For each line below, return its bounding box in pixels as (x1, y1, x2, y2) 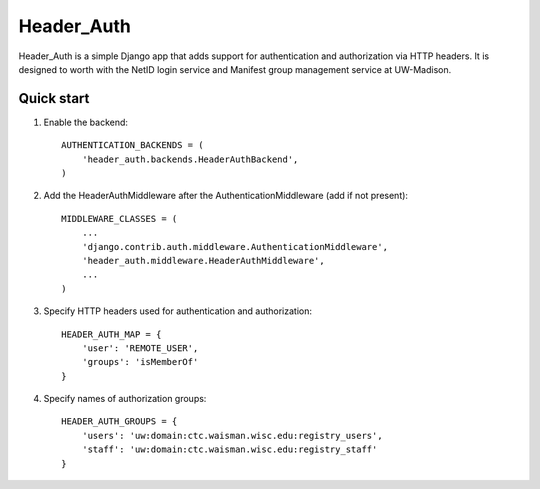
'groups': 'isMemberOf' (81, 356, 199, 368)
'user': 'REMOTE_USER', (81, 342, 199, 354)
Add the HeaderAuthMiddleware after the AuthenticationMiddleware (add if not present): (43, 190, 409, 202)
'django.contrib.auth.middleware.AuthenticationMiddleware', (81, 241, 389, 252)
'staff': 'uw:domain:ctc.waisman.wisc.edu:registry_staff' (81, 444, 378, 455)
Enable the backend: (43, 116, 129, 128)
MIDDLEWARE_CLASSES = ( (61, 213, 178, 224)
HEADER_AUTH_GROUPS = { (61, 416, 178, 427)
